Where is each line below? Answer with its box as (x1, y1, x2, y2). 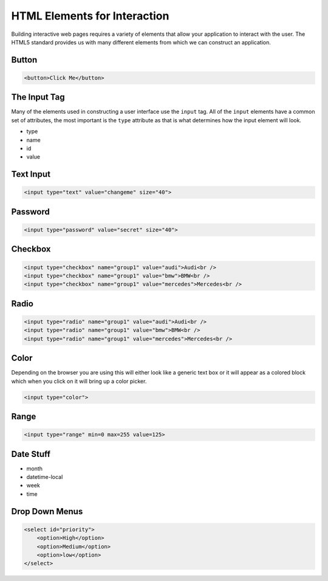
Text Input (11, 169, 51, 179)
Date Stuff (11, 449, 51, 459)
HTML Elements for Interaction (11, 9, 169, 22)
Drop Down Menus (11, 506, 83, 517)
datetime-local (26, 473, 63, 481)
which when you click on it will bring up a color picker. (11, 377, 147, 385)
